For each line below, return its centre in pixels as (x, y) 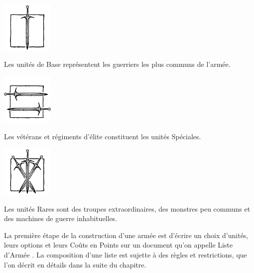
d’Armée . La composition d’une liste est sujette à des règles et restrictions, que (126, 254)
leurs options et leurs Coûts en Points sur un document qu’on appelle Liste (119, 245)
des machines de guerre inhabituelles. (61, 218)
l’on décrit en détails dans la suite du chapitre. (75, 264)
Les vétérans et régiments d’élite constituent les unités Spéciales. (103, 136)
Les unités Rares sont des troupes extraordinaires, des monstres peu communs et (127, 208)
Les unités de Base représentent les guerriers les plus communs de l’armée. (117, 64)
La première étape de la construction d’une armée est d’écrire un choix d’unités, (126, 235)
